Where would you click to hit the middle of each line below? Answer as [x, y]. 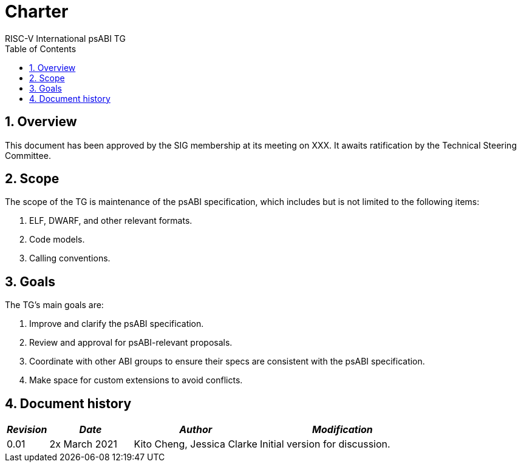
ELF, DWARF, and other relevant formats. [111, 221]
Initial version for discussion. [325, 444]
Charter [37, 12]
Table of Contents [41, 49]
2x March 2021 [83, 444]
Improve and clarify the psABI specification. [117, 324]
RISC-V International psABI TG [65, 38]
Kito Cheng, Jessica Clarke [196, 444]
